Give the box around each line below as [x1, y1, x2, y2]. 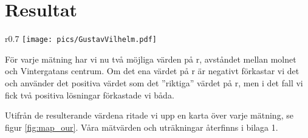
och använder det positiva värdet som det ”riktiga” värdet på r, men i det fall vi [5, 76, 303, 89]
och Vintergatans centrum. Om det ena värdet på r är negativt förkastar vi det [5, 64, 299, 77]
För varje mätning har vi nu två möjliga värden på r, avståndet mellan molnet [5, 52, 296, 65]
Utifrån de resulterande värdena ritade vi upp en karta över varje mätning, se [5, 109, 293, 122]
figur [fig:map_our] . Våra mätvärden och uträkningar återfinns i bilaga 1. [5, 120, 278, 133]
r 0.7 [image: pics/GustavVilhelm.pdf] [5, 32, 157, 45]
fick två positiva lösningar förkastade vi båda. [5, 88, 174, 101]
